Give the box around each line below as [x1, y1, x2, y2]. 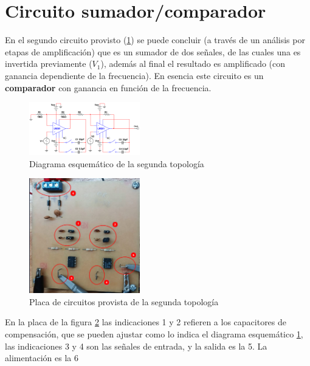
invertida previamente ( [5, 57, 92, 70]
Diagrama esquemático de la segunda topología [29, 157, 204, 170]
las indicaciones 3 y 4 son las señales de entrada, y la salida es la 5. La [5, 339, 267, 352]
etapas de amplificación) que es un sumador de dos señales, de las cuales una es [5, 45, 301, 58]
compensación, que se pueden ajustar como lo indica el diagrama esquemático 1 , [5, 328, 303, 340]
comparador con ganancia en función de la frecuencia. [5, 81, 212, 94]
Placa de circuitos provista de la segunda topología [29, 295, 219, 308]
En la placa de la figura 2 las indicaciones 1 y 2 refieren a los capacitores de [5, 316, 287, 328]
